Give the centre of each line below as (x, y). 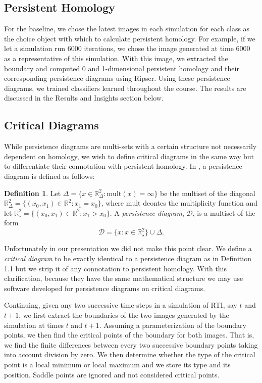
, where (113, 203)
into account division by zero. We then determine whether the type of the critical (130, 354)
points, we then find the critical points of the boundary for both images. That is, (129, 335)
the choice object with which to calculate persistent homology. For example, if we (130, 38)
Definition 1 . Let (33, 193)
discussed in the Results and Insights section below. (84, 98)
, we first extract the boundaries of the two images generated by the (124, 315)
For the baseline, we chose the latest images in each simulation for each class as (127, 29)
